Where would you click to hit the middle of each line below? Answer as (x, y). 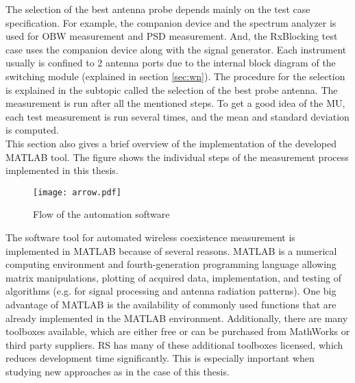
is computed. (32, 130)
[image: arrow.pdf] (77, 192)
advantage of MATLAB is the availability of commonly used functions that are (171, 304)
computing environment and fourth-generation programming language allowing (171, 264)
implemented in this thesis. (62, 170)
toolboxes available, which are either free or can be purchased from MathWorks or (178, 331)
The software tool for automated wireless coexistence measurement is (150, 237)
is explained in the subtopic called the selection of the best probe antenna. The (172, 89)
